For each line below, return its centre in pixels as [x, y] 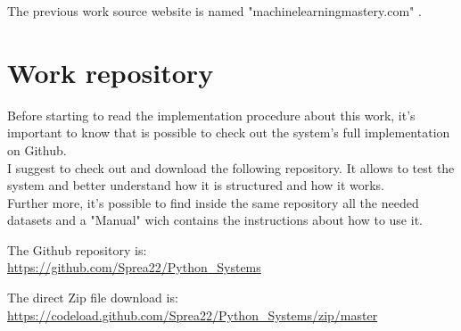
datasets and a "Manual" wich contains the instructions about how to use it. [215, 220]
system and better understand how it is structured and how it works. [196, 185]
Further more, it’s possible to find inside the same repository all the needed [213, 202]
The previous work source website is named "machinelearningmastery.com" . [214, 11]
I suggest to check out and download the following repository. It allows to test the [231, 167]
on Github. [37, 149]
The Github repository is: [77, 249]
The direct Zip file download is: [93, 298]
